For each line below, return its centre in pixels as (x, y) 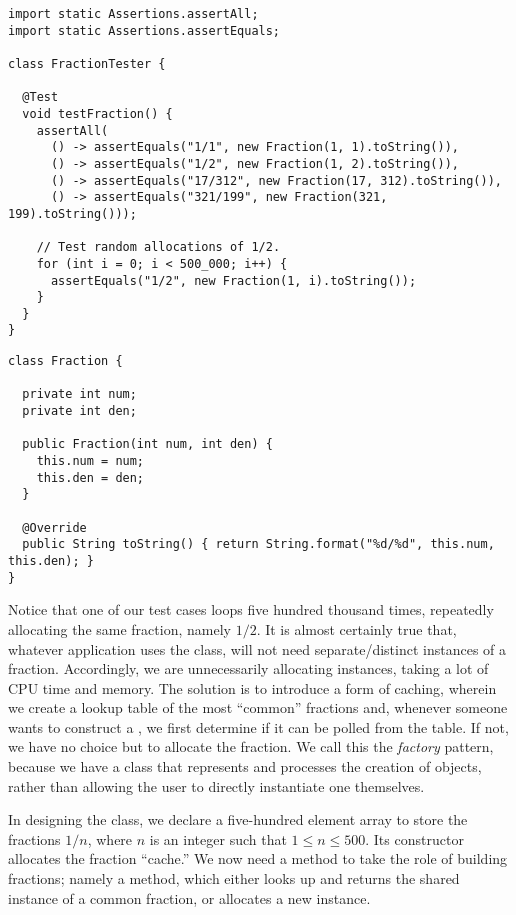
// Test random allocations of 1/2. (158, 247)
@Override (54, 527)
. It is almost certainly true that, (356, 628)
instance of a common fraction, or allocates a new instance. (189, 897)
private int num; (79, 394)
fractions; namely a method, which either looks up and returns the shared (234, 878)
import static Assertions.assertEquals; (144, 30)
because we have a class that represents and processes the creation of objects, (245, 766)
